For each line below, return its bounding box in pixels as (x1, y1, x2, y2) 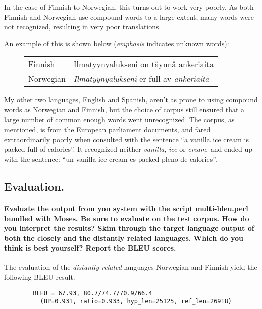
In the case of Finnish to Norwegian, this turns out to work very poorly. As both (4, 2, 254, 12)
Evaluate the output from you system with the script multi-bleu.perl (4, 203, 248, 213)
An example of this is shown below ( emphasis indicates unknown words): (4, 38, 229, 48)
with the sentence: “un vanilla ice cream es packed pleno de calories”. (4, 153, 217, 164)
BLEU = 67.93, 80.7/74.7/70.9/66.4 (33, 289, 152, 297)
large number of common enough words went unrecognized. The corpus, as (4, 114, 235, 125)
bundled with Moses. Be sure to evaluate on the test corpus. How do (4, 213, 249, 223)
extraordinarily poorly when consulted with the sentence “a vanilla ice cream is (4, 134, 249, 144)
